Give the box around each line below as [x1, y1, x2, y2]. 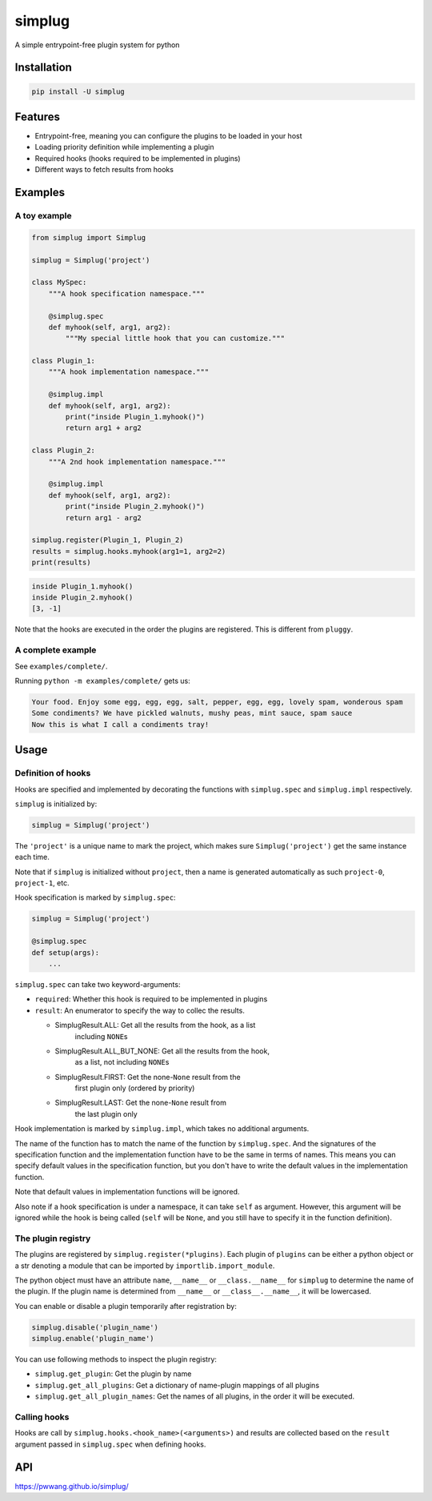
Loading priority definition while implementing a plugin [34, 142, 214, 152]
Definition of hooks [14, 768, 91, 779]
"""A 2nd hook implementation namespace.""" [48, 457, 226, 466]
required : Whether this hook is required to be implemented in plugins [34, 994, 268, 1004]
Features [14, 110, 60, 123]
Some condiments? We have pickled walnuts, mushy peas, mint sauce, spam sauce [31, 708, 353, 718]
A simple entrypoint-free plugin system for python [14, 40, 180, 50]
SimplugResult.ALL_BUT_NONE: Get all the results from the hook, [54, 1045, 270, 1056]
